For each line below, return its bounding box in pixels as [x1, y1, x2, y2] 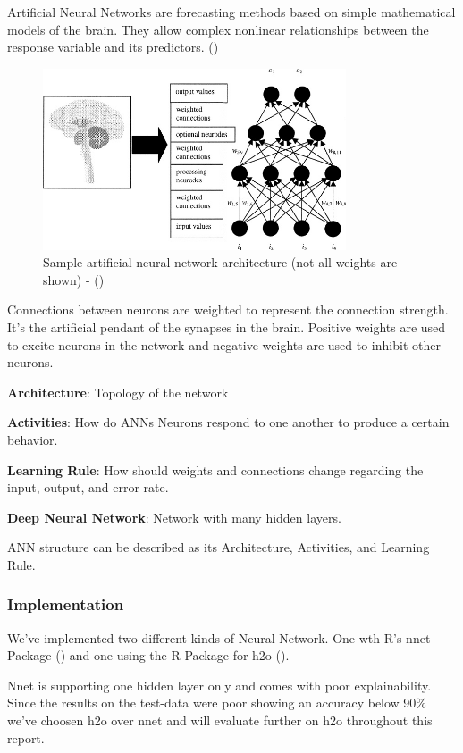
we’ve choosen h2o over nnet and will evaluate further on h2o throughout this [7, 711, 433, 730]
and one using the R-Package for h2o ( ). [69, 646, 290, 665]
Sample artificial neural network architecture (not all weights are [43, 253, 398, 272]
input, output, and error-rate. [7, 478, 169, 497]
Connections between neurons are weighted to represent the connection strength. [7, 300, 449, 319]
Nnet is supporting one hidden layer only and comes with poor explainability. [7, 675, 432, 694]
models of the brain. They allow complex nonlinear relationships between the [7, 20, 429, 38]
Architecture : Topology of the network [7, 382, 229, 401]
